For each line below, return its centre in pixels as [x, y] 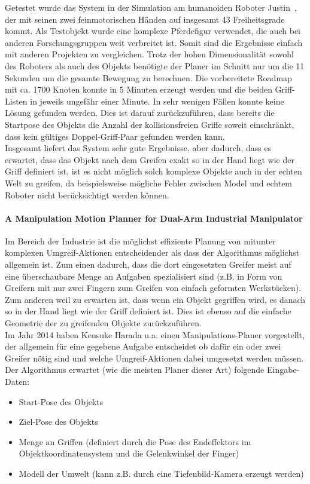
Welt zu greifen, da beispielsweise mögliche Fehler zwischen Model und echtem [149, 183]
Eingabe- [283, 370]
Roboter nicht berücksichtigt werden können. [87, 194]
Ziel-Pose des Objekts [58, 422]
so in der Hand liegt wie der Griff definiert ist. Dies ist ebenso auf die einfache [148, 311]
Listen [16, 101]
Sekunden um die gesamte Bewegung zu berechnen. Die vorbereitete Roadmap [148, 77]
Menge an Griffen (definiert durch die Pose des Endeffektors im [135, 441]
